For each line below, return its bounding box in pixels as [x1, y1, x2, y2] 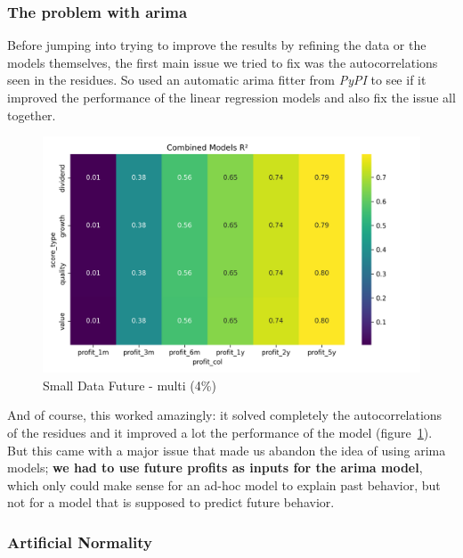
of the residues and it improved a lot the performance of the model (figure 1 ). [7, 423, 433, 441]
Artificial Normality [7, 530, 153, 553]
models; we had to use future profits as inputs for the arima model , [7, 458, 423, 477]
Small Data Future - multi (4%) [43, 375, 216, 394]
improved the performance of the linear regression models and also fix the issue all [7, 88, 456, 106]
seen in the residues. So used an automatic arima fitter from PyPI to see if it [7, 70, 426, 89]
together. [7, 105, 56, 124]
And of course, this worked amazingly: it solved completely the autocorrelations [7, 406, 443, 424]
